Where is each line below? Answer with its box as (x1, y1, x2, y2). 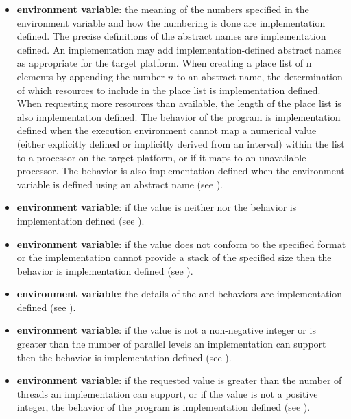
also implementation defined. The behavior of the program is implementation (16, 109, 341, 124)
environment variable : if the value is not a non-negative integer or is (16, 323, 316, 337)
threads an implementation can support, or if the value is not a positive (16, 386, 318, 400)
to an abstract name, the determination (176, 69, 343, 83)
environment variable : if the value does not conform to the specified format (16, 236, 346, 251)
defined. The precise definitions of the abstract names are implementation (16, 29, 326, 43)
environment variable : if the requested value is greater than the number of (16, 373, 342, 387)
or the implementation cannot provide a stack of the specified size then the (16, 250, 332, 264)
